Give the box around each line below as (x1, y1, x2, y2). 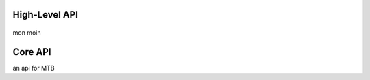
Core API (12, 46, 51, 58)
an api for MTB (12, 64, 55, 72)
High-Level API (12, 9, 79, 20)
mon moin (12, 28, 41, 37)
